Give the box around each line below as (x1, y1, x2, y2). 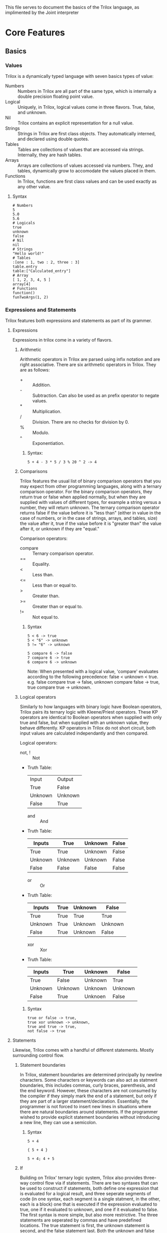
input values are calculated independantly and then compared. (19, 730, 149, 736)
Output (57, 776, 74, 783)
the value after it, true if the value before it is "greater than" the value (19, 520, 162, 526)
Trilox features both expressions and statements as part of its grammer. (5, 318, 152, 324)
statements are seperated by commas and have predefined (19, 1217, 142, 1223)
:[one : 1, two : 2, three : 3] (12, 260, 80, 265)
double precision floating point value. (17, 93, 94, 99)
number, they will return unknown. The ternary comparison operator (19, 504, 160, 511)
